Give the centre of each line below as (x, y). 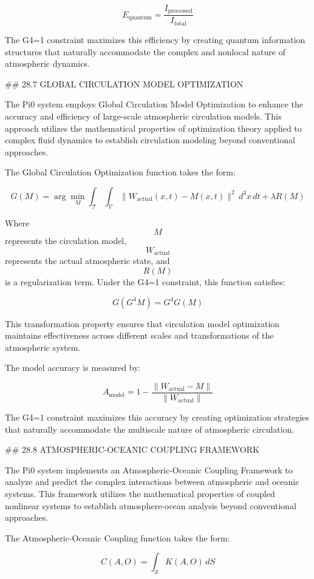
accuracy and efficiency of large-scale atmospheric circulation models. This (143, 116)
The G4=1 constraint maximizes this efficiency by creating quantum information (155, 39)
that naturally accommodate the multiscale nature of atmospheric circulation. (150, 429)
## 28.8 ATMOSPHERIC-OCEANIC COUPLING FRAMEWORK (132, 449)
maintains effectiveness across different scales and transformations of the (139, 335)
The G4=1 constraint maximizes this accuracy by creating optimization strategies (157, 417)
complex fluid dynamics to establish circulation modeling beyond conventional (150, 140)
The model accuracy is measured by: (73, 367)
